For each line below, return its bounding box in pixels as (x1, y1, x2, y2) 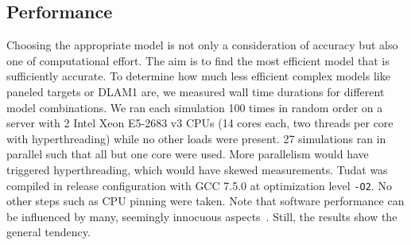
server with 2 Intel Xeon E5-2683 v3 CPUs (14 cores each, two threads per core (6, 115, 394, 131)
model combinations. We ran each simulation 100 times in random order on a (6, 99, 383, 115)
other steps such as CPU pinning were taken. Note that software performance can (6, 192, 405, 209)
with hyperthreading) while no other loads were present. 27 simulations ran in (6, 130, 386, 146)
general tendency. (6, 224, 91, 240)
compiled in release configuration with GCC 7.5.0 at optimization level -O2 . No (6, 177, 392, 193)
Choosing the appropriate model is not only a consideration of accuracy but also (6, 37, 398, 53)
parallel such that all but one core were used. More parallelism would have (6, 146, 369, 162)
